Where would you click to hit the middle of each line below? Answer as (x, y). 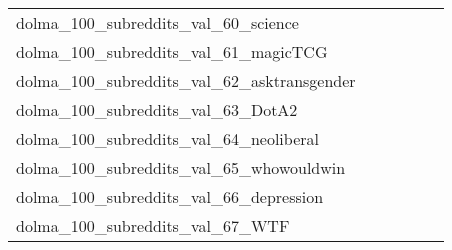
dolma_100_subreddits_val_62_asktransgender (186, 80)
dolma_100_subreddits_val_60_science (157, 22)
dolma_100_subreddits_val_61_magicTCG (172, 51)
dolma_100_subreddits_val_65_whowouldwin (181, 167)
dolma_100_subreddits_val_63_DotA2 (157, 109)
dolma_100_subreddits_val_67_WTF (153, 225)
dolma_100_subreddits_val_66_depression (170, 196)
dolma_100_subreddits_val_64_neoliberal (167, 138)
